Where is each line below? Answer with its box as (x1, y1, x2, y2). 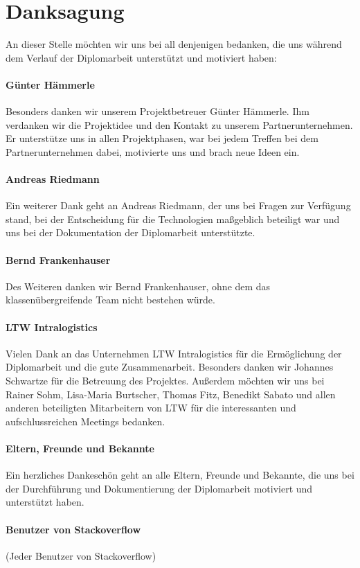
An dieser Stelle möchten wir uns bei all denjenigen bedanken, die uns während (6, 37, 342, 51)
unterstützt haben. (6, 495, 84, 509)
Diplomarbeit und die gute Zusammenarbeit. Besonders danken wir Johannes (6, 360, 334, 374)
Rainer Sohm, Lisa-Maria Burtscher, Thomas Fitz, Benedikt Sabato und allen (6, 387, 336, 401)
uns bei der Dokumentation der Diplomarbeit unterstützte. (6, 225, 255, 240)
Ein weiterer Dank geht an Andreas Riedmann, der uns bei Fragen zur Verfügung (6, 198, 351, 213)
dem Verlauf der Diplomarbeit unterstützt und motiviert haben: (6, 50, 277, 64)
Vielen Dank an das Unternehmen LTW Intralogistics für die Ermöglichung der (6, 346, 342, 360)
